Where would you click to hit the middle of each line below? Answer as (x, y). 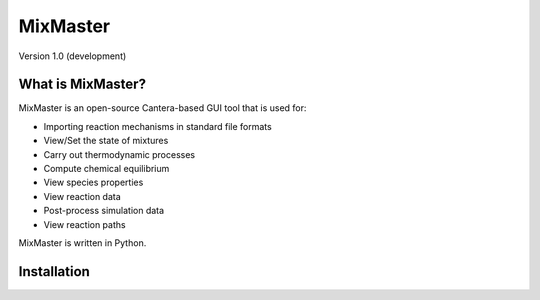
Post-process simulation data (104, 211)
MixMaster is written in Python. (82, 242)
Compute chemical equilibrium (106, 169)
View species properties (93, 182)
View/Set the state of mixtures (106, 141)
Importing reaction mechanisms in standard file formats (157, 126)
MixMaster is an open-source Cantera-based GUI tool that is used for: (162, 108)
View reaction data (82, 196)
